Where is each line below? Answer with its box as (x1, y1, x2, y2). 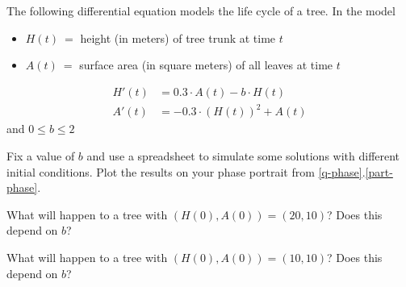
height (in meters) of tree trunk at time (80, 29, 276, 46)
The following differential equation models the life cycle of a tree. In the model (6, 2, 396, 19)
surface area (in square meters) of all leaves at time (79, 56, 333, 73)
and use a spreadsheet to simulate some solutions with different (86, 147, 400, 164)
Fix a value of (6, 147, 75, 164)
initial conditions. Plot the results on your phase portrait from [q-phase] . (6, 163, 366, 180)
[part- (365, 163, 393, 180)
